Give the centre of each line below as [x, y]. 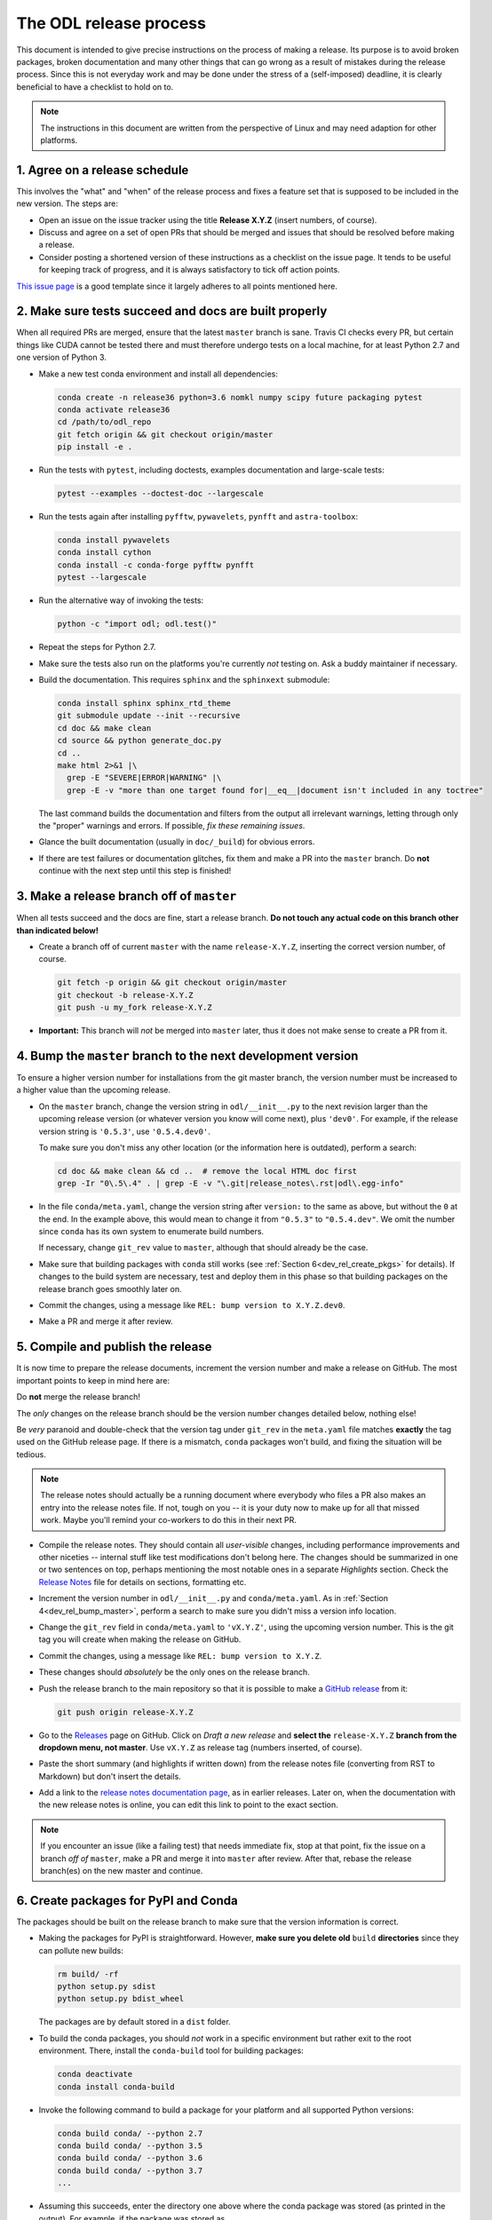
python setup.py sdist [107, 1986]
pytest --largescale [102, 578]
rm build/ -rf [88, 1974]
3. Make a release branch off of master [127, 896]
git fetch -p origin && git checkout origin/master [172, 983]
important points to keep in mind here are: [93, 1380]
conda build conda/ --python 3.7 [130, 2170]
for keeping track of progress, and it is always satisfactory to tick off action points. [190, 270]
